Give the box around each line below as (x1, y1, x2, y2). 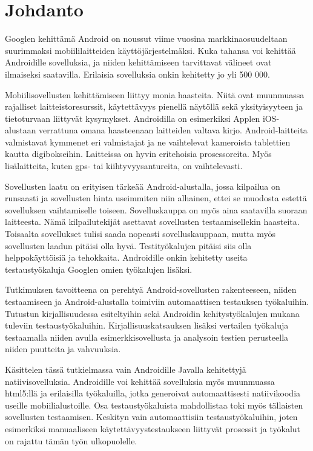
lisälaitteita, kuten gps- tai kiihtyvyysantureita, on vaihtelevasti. (5, 159, 243, 172)
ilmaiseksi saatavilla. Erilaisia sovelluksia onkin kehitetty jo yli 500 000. (5, 67, 270, 80)
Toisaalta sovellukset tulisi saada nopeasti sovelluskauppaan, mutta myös (5, 227, 276, 240)
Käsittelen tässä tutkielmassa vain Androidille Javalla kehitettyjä (5, 362, 246, 375)
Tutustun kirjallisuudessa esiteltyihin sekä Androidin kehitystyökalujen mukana (5, 307, 300, 319)
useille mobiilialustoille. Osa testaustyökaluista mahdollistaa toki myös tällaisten (5, 398, 303, 411)
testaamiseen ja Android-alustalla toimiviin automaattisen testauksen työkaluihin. (5, 295, 309, 307)
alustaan (5, 124, 36, 136)
